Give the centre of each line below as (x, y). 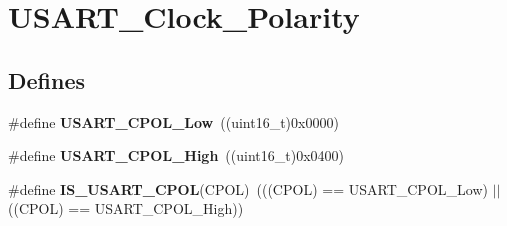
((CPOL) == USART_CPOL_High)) (126, 208)
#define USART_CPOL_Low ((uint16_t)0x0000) (173, 121)
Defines (47, 79)
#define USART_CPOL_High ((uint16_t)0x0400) (176, 155)
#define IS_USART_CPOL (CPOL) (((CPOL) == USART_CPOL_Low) (248, 188)
